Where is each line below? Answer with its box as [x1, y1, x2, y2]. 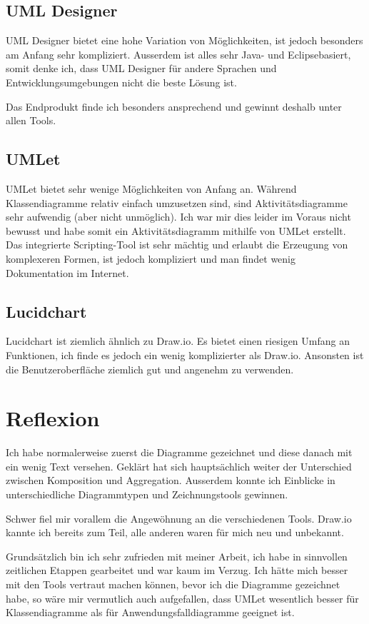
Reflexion [6, 403, 100, 433]
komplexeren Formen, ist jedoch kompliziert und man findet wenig [6, 251, 296, 266]
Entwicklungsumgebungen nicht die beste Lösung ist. [6, 74, 237, 89]
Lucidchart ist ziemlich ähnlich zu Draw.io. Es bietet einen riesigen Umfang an [6, 333, 350, 348]
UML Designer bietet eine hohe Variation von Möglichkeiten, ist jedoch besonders [6, 33, 363, 48]
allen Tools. [6, 113, 56, 128]
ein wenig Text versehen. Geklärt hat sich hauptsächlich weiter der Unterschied [6, 458, 352, 473]
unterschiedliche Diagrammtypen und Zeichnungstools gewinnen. [6, 487, 288, 502]
